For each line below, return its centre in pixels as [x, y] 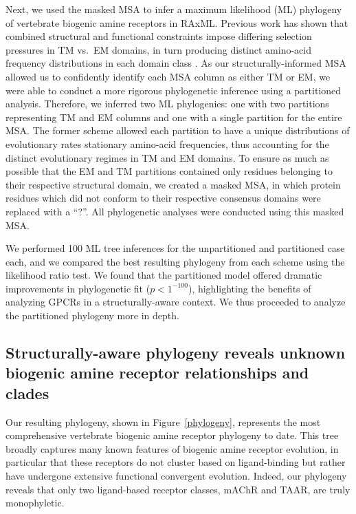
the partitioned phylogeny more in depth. [92, 315]
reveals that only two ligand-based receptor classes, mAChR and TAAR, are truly [178, 489]
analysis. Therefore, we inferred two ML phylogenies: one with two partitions [167, 104]
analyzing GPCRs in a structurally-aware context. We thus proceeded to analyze [176, 302]
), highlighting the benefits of [249, 288]
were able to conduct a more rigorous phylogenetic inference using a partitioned [174, 90]
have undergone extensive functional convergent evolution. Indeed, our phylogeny [176, 476]
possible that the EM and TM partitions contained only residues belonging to [169, 171]
